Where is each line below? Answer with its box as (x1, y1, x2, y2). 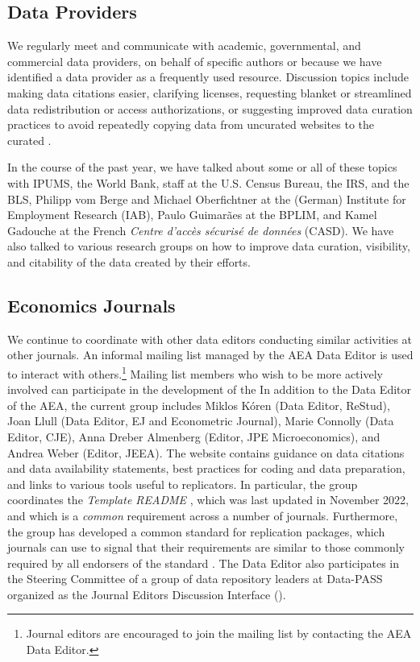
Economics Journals (7, 292, 176, 317)
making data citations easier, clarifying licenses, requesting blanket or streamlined (7, 84, 412, 101)
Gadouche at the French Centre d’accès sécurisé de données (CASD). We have (7, 221, 394, 238)
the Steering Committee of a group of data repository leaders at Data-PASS (7, 570, 383, 587)
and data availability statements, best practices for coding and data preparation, (7, 460, 405, 477)
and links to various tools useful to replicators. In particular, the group (7, 475, 358, 492)
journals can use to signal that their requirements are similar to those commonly (7, 539, 405, 556)
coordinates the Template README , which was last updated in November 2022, (7, 491, 409, 508)
